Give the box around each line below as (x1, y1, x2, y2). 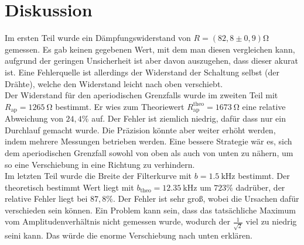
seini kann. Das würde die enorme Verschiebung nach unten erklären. (5, 229, 252, 241)
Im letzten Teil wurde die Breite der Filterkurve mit (5, 170, 192, 182)
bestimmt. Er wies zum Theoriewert (55, 100, 185, 112)
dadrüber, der (235, 181, 285, 193)
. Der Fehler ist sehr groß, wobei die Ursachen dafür (113, 192, 299, 205)
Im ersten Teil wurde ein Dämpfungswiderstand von (5, 32, 191, 44)
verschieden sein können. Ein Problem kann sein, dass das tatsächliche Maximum (5, 203, 296, 216)
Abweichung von (5, 112, 63, 125)
